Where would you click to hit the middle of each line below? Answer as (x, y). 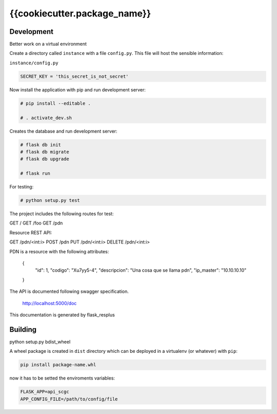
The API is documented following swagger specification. (69, 291)
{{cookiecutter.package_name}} (80, 13)
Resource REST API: (31, 232)
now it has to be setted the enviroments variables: (62, 378)
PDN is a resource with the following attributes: (59, 251)
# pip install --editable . (55, 103)
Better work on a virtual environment (48, 44)
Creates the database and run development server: (63, 131)
